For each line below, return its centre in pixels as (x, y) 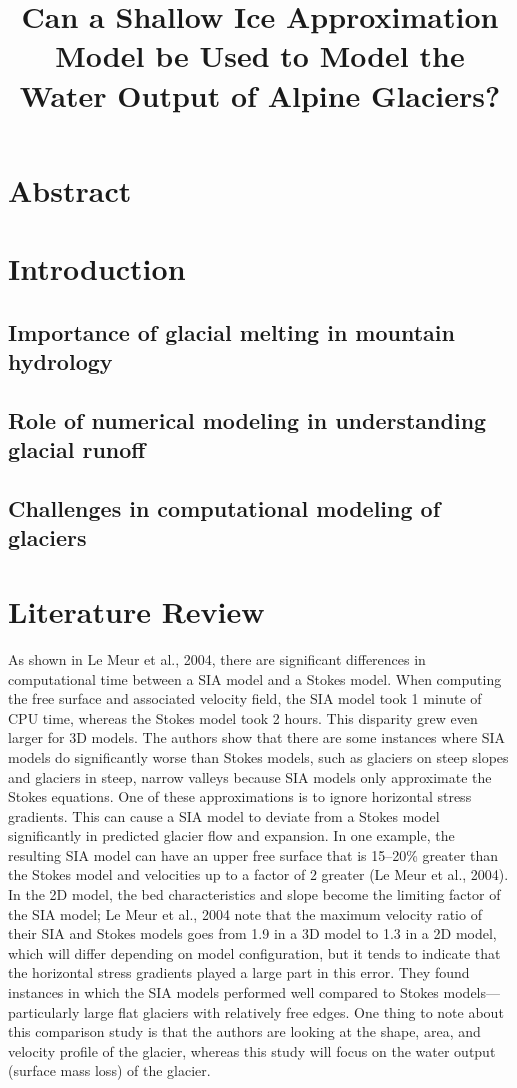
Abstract (70, 189)
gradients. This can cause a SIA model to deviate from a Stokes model (224, 815)
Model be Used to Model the (260, 55)
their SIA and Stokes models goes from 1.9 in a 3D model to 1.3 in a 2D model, (252, 933)
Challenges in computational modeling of (224, 508)
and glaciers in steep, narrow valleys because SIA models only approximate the (250, 776)
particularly (44, 1011)
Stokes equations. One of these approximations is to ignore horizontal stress (240, 796)
